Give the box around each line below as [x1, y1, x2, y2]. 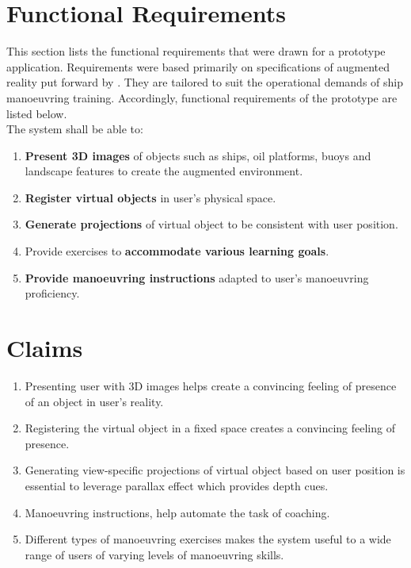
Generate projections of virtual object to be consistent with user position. [25, 216, 398, 232]
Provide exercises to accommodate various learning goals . [25, 243, 329, 259]
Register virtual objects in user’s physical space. [25, 189, 276, 205]
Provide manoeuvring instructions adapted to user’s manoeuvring [25, 269, 369, 286]
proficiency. [25, 285, 80, 301]
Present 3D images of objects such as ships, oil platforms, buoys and [25, 147, 371, 163]
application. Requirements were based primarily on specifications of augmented [6, 58, 390, 75]
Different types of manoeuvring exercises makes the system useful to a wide [25, 531, 391, 547]
